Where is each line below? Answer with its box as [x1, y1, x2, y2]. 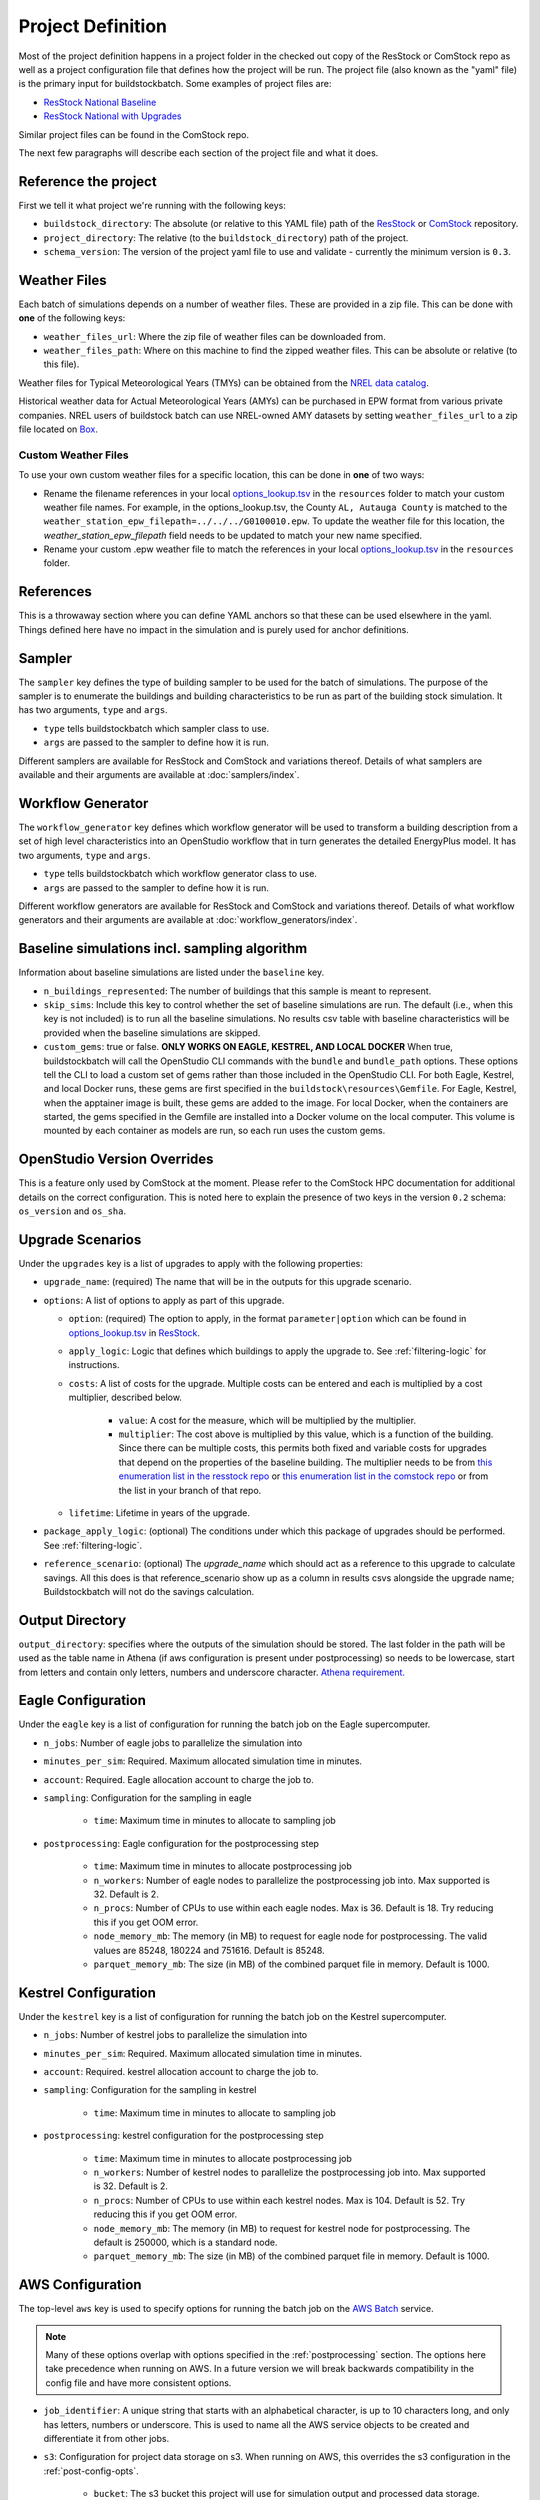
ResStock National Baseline [43, 96, 157, 108]
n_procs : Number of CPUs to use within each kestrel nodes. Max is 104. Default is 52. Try [93, 2194, 465, 2206]
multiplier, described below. [68, 1391, 182, 1404]
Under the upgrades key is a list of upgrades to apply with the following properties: [18, 1258, 364, 1270]
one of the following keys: [18, 312, 126, 324]
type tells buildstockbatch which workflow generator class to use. [43, 868, 317, 880]
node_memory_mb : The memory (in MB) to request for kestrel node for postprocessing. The [93, 2222, 470, 2234]
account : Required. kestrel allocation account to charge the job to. [43, 2066, 319, 2078]
